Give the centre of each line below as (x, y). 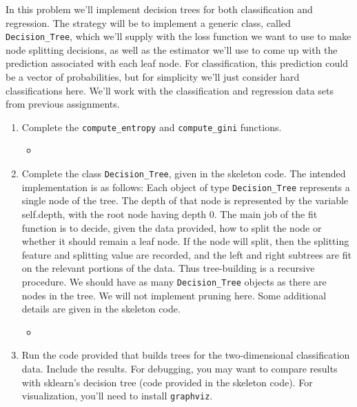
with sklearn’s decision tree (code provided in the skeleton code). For (167, 382)
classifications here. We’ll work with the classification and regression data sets (170, 90)
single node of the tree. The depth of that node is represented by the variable (185, 200)
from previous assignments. (63, 104)
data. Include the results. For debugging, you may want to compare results (180, 368)
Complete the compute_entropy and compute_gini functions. (152, 127)
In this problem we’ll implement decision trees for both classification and (159, 9)
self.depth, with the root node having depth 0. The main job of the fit (170, 214)
